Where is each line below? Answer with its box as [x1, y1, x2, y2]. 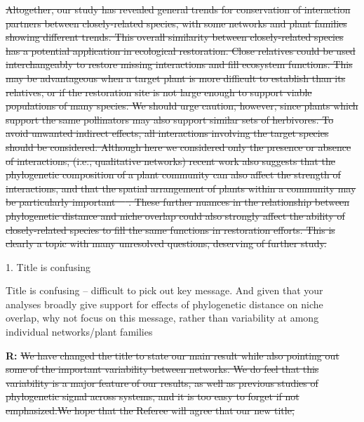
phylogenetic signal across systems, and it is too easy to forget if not [6, 389, 299, 404]
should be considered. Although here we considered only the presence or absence [6, 139, 351, 154]
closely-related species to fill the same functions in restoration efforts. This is [6, 222, 335, 237]
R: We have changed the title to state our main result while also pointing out [6, 348, 339, 362]
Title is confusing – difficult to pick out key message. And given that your [6, 283, 323, 298]
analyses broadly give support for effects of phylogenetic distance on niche [6, 296, 323, 311]
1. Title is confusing [6, 259, 91, 274]
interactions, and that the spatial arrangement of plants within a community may [6, 180, 356, 195]
